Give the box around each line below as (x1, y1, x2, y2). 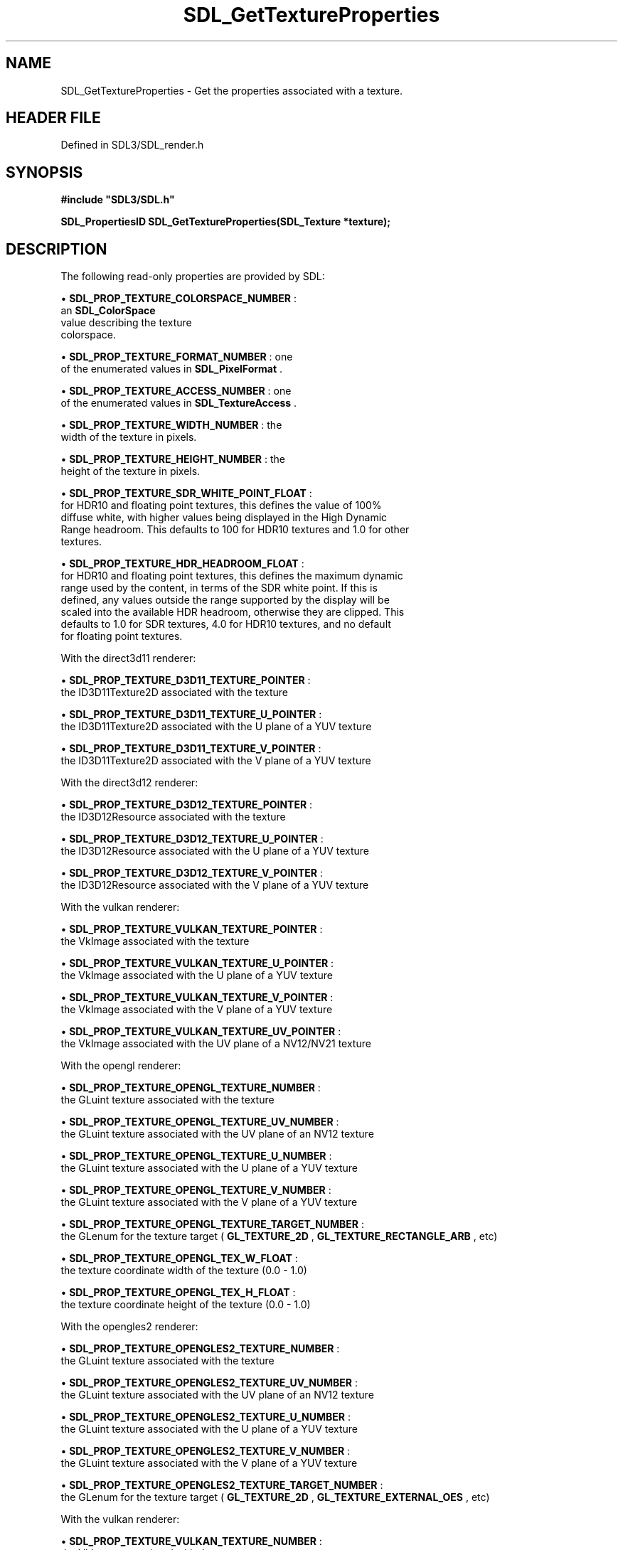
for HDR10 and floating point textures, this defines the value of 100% (60, 499, 382, 512)
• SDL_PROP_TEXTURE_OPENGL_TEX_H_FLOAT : (60, 1286, 296, 1299)
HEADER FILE (6, 109, 101, 127)
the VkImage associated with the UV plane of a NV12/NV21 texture (60, 1037, 371, 1050)
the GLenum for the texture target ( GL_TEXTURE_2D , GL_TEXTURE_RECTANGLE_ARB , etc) (60, 1230, 498, 1243)
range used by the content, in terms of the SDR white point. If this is (60, 582, 378, 594)
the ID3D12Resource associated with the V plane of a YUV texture (60, 879, 369, 892)
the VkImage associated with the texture (60, 935, 250, 948)
